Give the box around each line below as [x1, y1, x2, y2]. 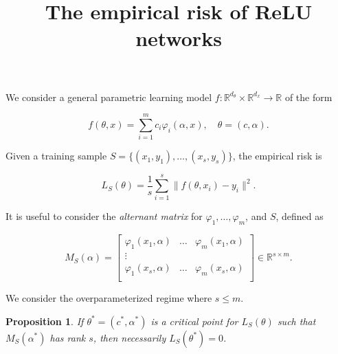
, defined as [275, 209, 324, 223]
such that [277, 313, 316, 328]
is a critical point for [150, 313, 238, 328]
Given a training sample [5, 148, 107, 163]
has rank [49, 330, 86, 344]
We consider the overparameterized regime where [5, 290, 212, 305]
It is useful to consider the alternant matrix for [5, 209, 203, 223]
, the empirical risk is [232, 148, 322, 163]
